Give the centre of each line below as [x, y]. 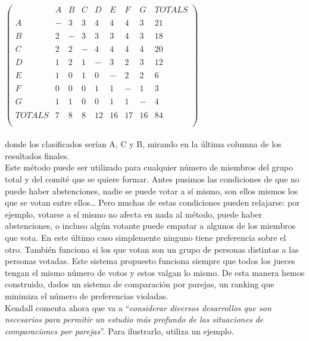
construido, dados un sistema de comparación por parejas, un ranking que [140, 284]
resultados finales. [37, 155]
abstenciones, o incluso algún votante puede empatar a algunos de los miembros [150, 226]
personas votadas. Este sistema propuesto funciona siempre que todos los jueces [150, 261]
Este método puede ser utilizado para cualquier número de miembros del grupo [149, 167]
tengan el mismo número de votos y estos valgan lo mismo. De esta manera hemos [155, 272]
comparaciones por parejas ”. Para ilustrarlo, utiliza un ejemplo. [119, 331]
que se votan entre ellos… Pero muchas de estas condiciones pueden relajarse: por [152, 202]
